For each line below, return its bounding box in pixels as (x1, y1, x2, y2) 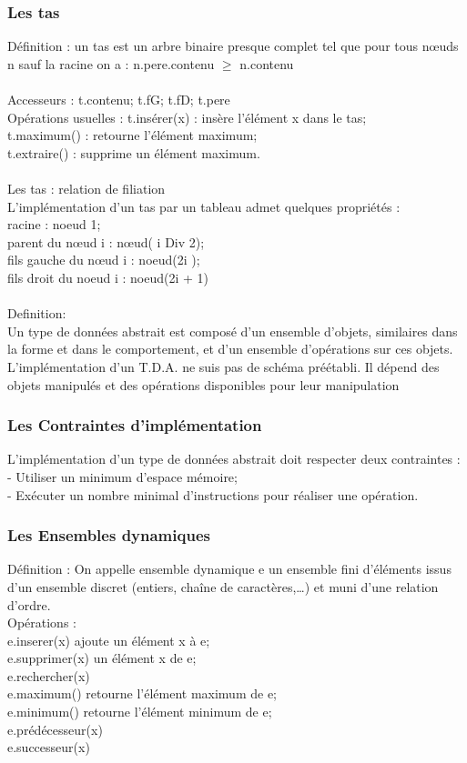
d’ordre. (7, 595, 51, 614)
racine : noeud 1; (7, 215, 101, 234)
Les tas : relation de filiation (7, 178, 166, 197)
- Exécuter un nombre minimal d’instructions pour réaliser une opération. (7, 485, 419, 504)
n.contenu (239, 54, 294, 73)
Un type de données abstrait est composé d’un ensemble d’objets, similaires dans (7, 321, 458, 340)
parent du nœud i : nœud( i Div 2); (7, 232, 205, 251)
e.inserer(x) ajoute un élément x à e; (7, 630, 210, 649)
